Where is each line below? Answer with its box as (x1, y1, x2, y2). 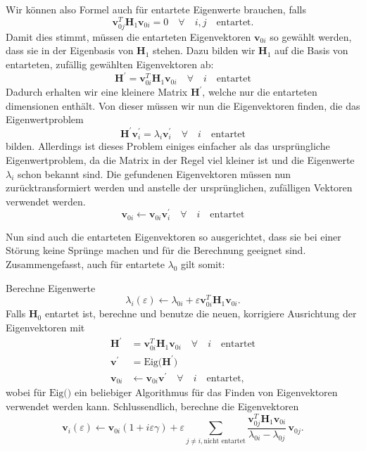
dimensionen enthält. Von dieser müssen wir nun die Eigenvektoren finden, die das (6, 98, 360, 113)
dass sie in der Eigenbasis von (6, 43, 134, 58)
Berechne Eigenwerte (6, 280, 96, 295)
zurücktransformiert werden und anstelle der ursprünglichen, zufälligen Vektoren (6, 180, 353, 195)
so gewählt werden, (270, 29, 352, 44)
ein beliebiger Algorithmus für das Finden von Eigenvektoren (74, 385, 338, 400)
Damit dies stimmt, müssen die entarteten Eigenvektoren (6, 29, 251, 44)
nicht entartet (203, 437, 246, 445)
